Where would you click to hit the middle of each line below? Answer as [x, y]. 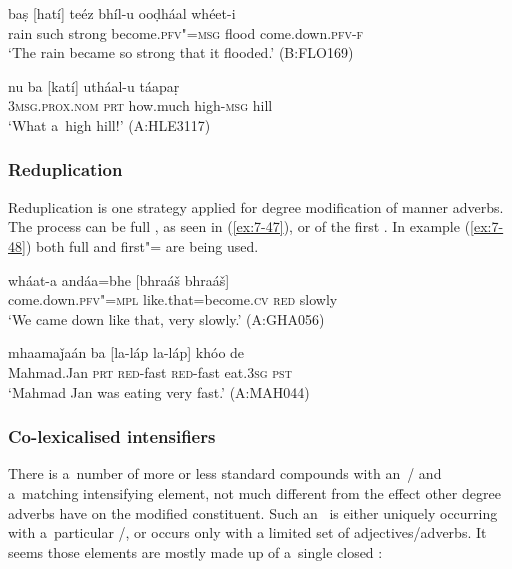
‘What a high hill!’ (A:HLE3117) [109, 124]
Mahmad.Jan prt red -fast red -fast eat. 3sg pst [150, 371]
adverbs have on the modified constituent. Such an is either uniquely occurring [253, 512]
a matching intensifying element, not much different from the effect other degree [254, 492]
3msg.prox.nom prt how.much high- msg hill [140, 105]
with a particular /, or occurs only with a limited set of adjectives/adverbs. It [247, 532]
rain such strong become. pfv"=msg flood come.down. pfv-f [186, 32]
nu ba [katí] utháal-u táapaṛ [94, 85]
